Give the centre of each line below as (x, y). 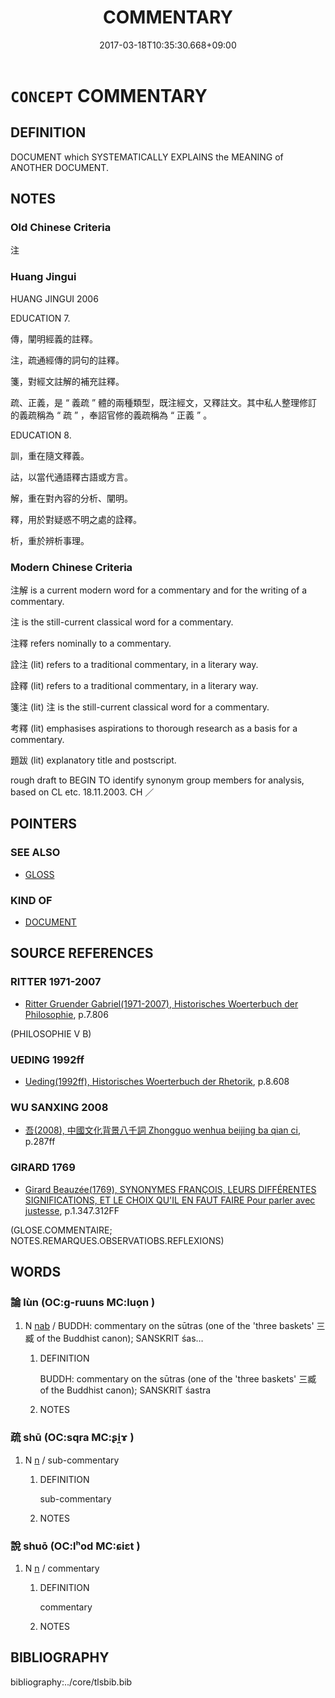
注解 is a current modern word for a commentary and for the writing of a (159, 590)
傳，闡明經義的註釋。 (54, 338)
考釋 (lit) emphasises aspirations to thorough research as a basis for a (154, 728)
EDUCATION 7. (40, 318)
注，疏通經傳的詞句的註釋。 (67, 360)
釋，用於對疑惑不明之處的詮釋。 (76, 519)
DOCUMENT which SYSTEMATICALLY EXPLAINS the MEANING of (147, 157)
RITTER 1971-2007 (56, 982)
